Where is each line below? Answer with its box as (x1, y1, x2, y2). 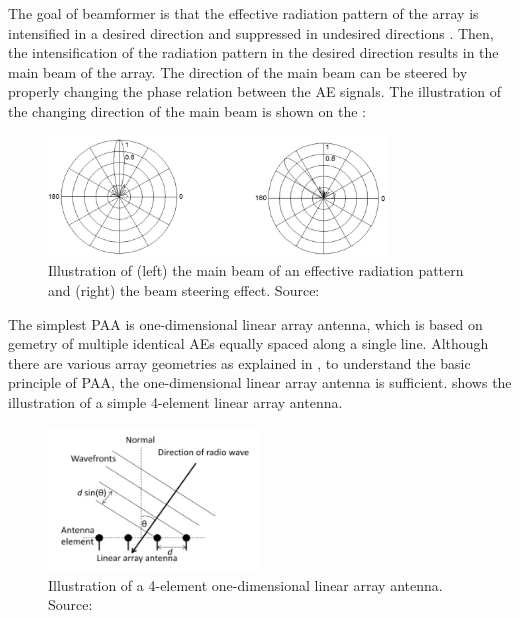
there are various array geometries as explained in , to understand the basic (8, 352, 471, 373)
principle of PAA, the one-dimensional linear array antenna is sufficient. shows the (8, 372, 512, 393)
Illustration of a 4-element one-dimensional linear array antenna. (48, 574, 443, 595)
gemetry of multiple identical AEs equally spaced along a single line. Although (8, 333, 489, 354)
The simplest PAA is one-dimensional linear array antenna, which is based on (8, 313, 483, 334)
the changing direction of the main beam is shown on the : (8, 100, 366, 121)
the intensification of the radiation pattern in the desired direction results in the (8, 42, 499, 63)
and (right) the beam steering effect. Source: (48, 279, 320, 300)
